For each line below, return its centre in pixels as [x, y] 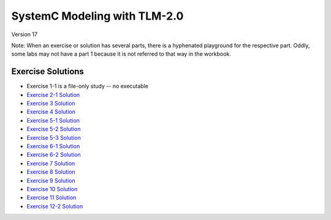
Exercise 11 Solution [51, 198]
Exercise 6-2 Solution [54, 155]
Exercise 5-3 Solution [54, 137]
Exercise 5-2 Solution [54, 129]
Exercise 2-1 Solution [53, 94]
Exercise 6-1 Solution [53, 146]
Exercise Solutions [48, 71]
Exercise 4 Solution [51, 112]
